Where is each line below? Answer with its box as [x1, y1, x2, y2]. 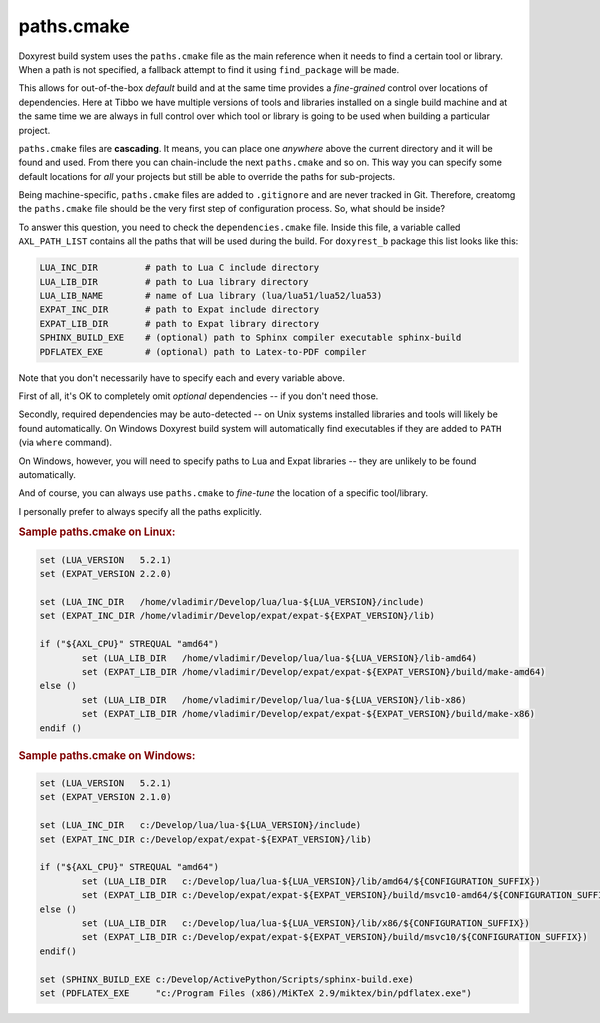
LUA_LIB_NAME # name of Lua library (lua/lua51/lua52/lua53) [39, 290, 383, 301]
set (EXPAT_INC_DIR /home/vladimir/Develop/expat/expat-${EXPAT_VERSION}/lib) [39, 610, 435, 622]
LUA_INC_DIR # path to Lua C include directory [39, 262, 320, 274]
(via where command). [18, 436, 113, 449]
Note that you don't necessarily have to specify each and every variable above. [18, 371, 345, 384]
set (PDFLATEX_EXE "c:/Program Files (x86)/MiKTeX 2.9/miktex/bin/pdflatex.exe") [39, 987, 472, 999]
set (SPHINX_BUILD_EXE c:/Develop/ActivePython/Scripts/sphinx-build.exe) [39, 973, 415, 985]
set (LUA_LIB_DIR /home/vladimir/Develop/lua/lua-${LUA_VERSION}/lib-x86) [81, 694, 467, 705]
